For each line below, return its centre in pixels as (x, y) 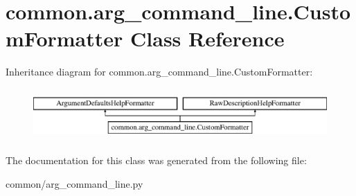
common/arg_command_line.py (74, 183)
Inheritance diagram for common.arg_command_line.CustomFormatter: (159, 72)
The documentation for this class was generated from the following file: (156, 160)
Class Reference (207, 38)
